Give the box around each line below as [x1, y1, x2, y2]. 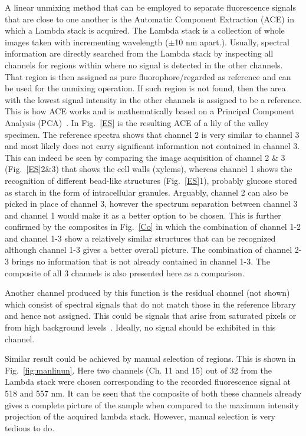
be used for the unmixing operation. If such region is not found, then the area [5, 82, 286, 94]
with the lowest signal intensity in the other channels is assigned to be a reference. [5, 93, 302, 105]
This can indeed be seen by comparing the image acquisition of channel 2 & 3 [5, 151, 285, 163]
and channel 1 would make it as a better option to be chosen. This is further [5, 209, 281, 221]
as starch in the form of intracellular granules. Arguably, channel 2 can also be [5, 186, 288, 198]
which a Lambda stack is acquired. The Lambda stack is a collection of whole [5, 24, 285, 37]
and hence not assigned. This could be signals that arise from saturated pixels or [5, 309, 297, 322]
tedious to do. [5, 421, 55, 434]
